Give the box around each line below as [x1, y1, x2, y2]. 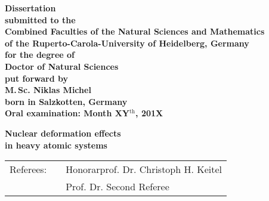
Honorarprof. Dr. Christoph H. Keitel [66, 162, 222, 177]
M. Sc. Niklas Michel [5, 84, 91, 96]
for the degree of [5, 48, 75, 61]
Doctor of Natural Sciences [5, 60, 119, 72]
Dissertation [5, 2, 56, 14]
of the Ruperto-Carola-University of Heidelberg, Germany [5, 36, 249, 49]
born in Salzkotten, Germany [5, 95, 128, 107]
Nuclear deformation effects [5, 126, 121, 139]
